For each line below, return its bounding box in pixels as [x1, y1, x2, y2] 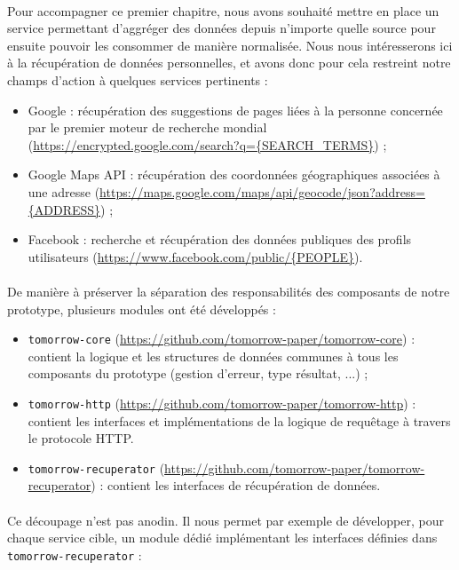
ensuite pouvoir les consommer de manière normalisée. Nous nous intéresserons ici [7, 36, 453, 54]
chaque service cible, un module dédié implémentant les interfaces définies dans [7, 528, 438, 547]
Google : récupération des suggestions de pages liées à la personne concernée [28, 100, 443, 119]
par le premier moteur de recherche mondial [28, 118, 267, 137]
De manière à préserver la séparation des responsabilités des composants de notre [7, 281, 450, 300]
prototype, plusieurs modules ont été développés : [7, 299, 276, 318]
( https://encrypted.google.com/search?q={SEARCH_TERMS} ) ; [28, 135, 387, 154]
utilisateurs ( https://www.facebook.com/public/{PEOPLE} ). [28, 247, 363, 265]
